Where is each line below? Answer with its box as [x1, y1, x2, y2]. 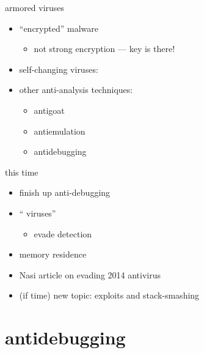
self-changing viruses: [19, 62, 98, 75]
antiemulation [34, 124, 86, 137]
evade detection [34, 227, 92, 240]
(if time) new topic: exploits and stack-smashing [19, 289, 200, 302]
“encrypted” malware [19, 21, 98, 34]
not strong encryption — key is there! [34, 42, 175, 55]
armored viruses [5, 1, 65, 13]
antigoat [34, 103, 65, 116]
